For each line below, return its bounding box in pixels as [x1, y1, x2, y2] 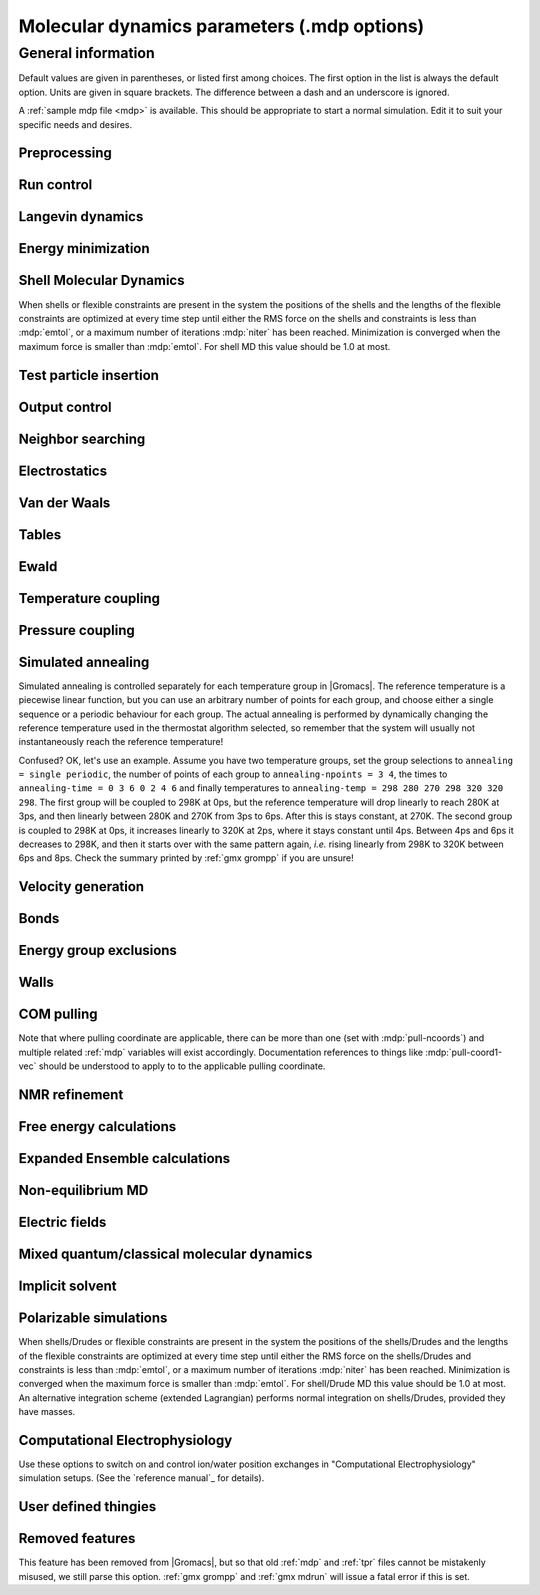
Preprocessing [18, 145, 112, 162]
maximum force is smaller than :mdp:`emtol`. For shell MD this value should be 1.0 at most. [18, 340, 391, 352]
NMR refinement [18, 1086, 124, 1103]
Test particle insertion [18, 366, 160, 384]
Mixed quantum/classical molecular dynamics [18, 1246, 313, 1263]
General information [18, 44, 155, 62]
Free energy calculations [18, 1118, 177, 1135]
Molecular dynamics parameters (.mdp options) [18, 15, 425, 37]
